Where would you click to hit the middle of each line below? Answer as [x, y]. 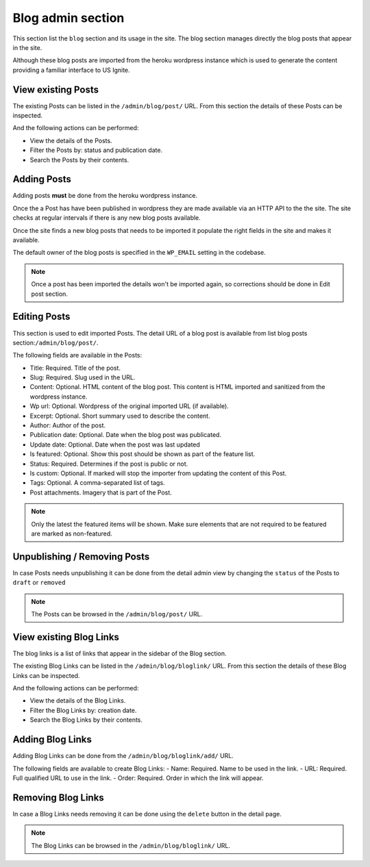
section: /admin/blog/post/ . [56, 342]
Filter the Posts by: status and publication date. [96, 150]
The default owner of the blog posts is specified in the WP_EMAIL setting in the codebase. [139, 253]
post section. [50, 294]
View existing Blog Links [66, 637]
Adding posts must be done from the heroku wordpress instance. [105, 196]
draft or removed [39, 583]
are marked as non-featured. [72, 533]
